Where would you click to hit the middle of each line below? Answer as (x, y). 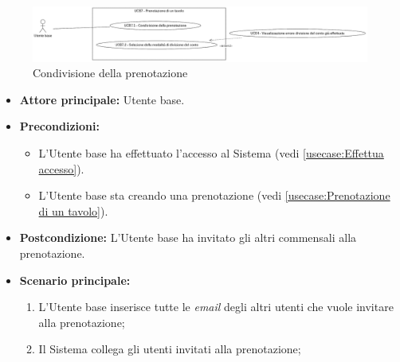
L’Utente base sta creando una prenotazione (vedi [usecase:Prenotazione (214, 195)
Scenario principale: (75, 280)
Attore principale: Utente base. (102, 99)
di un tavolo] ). (73, 210)
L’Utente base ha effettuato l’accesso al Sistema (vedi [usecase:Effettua (211, 153)
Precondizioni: (59, 126)
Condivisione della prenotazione (110, 73)
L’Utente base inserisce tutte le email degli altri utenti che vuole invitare (216, 307)
